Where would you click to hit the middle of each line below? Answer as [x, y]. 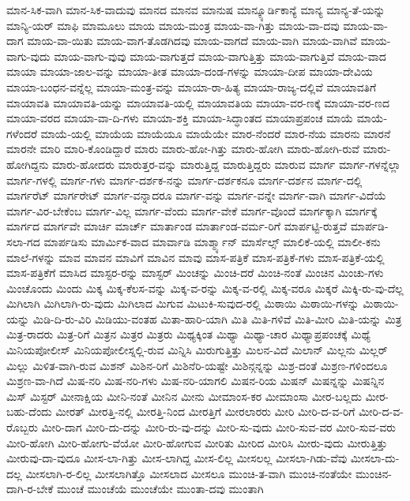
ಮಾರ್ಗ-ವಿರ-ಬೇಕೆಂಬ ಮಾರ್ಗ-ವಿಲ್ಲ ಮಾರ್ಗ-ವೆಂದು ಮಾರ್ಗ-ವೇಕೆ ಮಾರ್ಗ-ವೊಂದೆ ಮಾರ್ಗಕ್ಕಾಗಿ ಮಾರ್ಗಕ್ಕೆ [192, 210]
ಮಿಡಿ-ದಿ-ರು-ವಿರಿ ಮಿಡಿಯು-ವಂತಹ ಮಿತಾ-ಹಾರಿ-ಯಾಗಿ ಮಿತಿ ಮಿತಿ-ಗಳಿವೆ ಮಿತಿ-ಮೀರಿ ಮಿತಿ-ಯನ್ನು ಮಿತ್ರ [217, 318]
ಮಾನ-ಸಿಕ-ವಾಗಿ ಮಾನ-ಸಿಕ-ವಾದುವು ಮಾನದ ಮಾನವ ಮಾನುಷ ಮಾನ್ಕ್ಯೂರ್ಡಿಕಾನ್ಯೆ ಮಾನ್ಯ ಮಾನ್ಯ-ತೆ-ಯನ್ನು [196, 9]
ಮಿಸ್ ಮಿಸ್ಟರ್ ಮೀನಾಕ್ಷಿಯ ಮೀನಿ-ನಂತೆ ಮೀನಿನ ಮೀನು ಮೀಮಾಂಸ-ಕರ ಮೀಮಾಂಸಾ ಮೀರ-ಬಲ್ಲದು [184, 396]
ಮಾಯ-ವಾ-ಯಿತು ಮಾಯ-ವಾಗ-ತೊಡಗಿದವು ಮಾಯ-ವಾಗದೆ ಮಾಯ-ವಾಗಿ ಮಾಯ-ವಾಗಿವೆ [192, 41]
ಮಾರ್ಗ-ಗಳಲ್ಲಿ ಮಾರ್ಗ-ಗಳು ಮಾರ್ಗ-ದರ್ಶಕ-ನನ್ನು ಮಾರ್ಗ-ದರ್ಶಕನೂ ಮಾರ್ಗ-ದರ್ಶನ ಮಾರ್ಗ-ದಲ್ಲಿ [184, 179]
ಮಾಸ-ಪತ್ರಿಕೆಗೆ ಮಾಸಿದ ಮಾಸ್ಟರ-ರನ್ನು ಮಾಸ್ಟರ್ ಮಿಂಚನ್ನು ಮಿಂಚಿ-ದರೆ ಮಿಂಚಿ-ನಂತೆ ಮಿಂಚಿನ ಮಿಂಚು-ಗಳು [195, 273]
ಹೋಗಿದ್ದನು [28, 164]
